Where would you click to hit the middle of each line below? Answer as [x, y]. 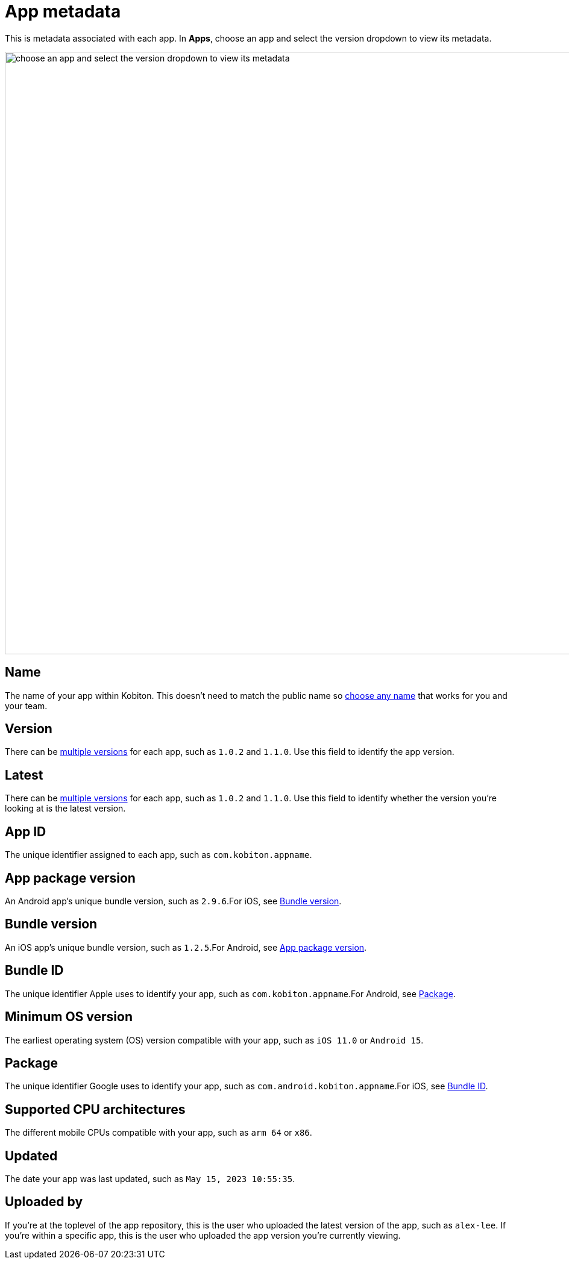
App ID [26, 831]
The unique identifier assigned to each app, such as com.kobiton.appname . [159, 855]
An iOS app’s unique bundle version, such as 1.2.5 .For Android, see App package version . [186, 947]
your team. [26, 706]
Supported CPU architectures [95, 1109]
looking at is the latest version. [65, 809]
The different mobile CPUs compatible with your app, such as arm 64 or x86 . [159, 1133]
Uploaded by [44, 1202]
